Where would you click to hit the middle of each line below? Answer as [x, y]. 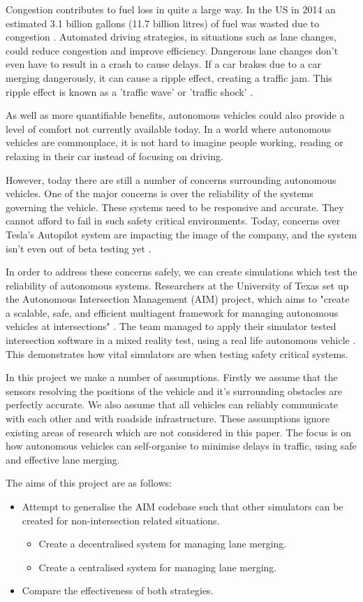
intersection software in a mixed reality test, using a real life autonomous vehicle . [181, 340]
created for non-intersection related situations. [121, 520]
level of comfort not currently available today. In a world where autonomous [169, 128]
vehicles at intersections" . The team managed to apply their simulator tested [171, 326]
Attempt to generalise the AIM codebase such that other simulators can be [183, 506]
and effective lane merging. [63, 459]
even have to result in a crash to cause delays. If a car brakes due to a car [164, 64]
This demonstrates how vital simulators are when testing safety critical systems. [177, 353]
